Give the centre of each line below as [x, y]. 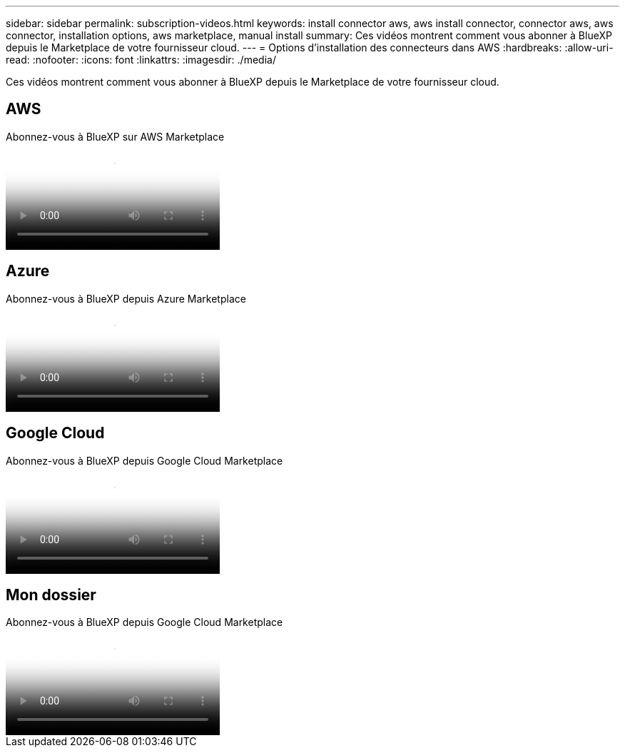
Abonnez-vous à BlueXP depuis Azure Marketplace [126, 298]
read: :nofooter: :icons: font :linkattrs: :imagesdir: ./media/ [141, 60]
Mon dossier [51, 595]
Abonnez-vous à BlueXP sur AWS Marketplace [115, 136]
